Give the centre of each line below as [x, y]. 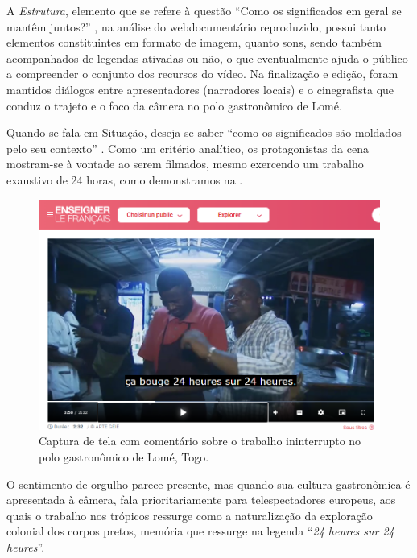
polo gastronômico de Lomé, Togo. [124, 457]
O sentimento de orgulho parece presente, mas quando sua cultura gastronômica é [208, 484]
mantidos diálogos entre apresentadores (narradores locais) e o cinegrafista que [200, 89]
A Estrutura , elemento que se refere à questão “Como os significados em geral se [204, 10]
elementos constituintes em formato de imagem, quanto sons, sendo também [194, 42]
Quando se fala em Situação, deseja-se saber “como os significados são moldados [204, 132]
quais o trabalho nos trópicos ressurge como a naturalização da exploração [190, 515]
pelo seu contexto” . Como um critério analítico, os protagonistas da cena [188, 148]
